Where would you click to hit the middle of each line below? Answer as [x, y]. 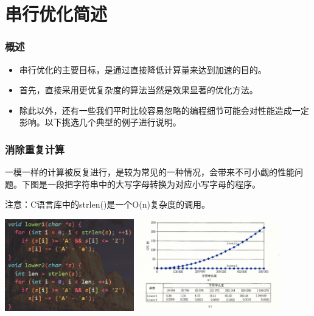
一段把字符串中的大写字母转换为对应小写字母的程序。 [154, 184]
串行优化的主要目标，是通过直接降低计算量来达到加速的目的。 [143, 69]
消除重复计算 [35, 149]
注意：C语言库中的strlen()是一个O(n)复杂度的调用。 [107, 204]
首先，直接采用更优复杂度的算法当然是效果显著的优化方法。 [138, 90]
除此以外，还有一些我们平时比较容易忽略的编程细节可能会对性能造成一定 [164, 110]
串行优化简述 [56, 14]
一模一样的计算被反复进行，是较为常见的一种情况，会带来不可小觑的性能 [150, 172]
